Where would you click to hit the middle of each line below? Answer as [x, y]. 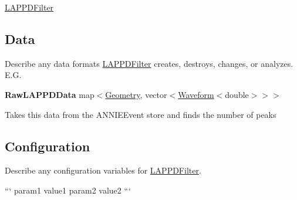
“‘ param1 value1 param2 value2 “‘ [68, 190]
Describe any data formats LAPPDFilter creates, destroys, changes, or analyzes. [149, 63]
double [237, 94]
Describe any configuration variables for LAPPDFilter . [103, 170]
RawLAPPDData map [50, 94]
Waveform [196, 94]
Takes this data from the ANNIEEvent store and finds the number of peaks [141, 114]
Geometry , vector [136, 94]
